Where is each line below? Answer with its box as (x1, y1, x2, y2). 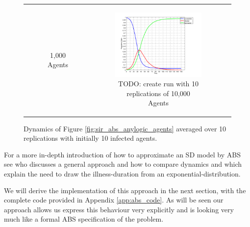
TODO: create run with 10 (118, 78, 199, 89)
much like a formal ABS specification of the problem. (4, 214, 164, 224)
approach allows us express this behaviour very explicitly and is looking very (4, 204, 234, 214)
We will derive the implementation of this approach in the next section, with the (4, 185, 246, 195)
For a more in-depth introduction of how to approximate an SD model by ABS (4, 149, 241, 159)
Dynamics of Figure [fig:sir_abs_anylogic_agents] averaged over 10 (24, 123, 226, 133)
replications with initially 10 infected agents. (24, 133, 157, 143)
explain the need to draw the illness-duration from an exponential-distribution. (4, 168, 241, 178)
